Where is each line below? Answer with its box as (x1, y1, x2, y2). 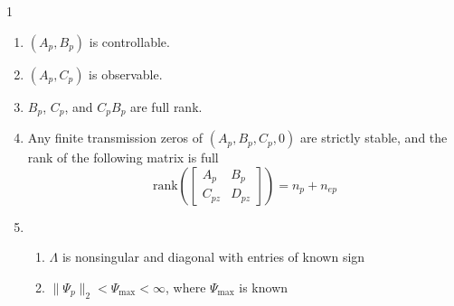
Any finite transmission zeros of (27, 128, 203, 147)
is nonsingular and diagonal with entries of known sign (61, 247, 365, 266)
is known (239, 277, 288, 296)
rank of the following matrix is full (27, 148, 219, 167)
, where (165, 277, 206, 296)
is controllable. (89, 32, 170, 51)
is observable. (89, 64, 163, 83)
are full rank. (130, 97, 203, 116)
